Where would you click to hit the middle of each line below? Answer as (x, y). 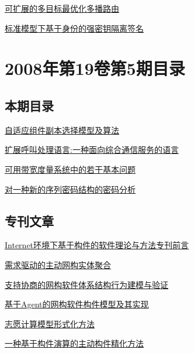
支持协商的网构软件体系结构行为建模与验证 (86, 284)
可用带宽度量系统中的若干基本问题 (70, 169)
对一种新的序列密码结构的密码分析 (70, 189)
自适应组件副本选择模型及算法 (62, 130)
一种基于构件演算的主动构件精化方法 (74, 343)
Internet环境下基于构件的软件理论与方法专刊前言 (97, 245)
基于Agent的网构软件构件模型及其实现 (77, 304)
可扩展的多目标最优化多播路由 (62, 8)
